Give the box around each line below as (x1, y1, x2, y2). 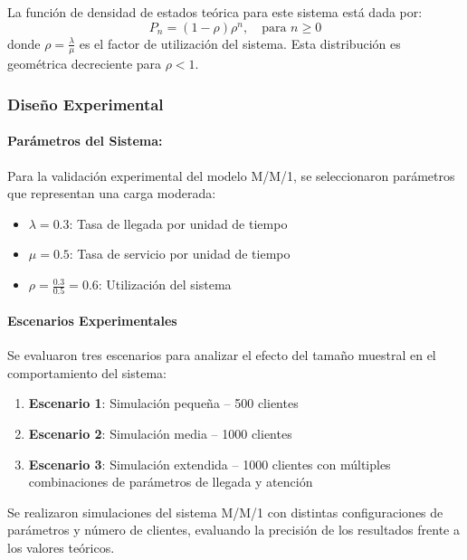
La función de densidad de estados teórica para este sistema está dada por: (7, 3, 423, 21)
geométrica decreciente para (7, 54, 162, 73)
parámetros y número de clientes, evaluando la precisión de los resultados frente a (7, 520, 460, 539)
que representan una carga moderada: (7, 184, 216, 203)
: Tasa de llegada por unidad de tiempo (69, 214, 288, 233)
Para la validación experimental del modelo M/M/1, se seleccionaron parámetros (7, 166, 455, 185)
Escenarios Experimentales (7, 310, 177, 329)
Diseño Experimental (7, 92, 164, 115)
